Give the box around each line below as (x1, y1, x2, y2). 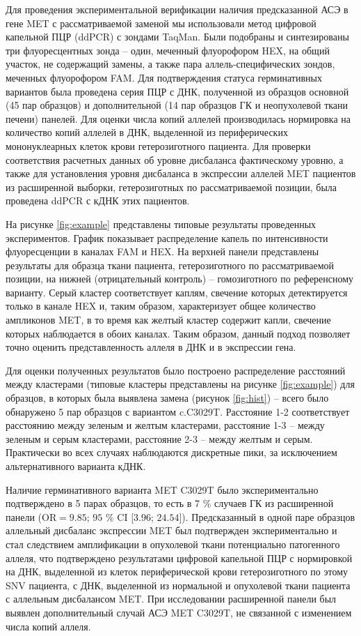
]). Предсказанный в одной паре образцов (179, 509, 355, 524)
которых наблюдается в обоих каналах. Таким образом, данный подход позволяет (6, 326, 351, 340)
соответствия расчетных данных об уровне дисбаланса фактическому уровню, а (6, 152, 344, 167)
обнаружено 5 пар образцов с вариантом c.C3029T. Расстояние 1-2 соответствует (6, 404, 350, 418)
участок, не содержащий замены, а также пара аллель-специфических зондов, (6, 56, 335, 71)
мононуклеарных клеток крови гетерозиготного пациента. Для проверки (6, 138, 311, 153)
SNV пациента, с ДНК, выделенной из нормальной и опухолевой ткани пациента (6, 577, 351, 592)
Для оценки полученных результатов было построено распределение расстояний (6, 363, 346, 377)
